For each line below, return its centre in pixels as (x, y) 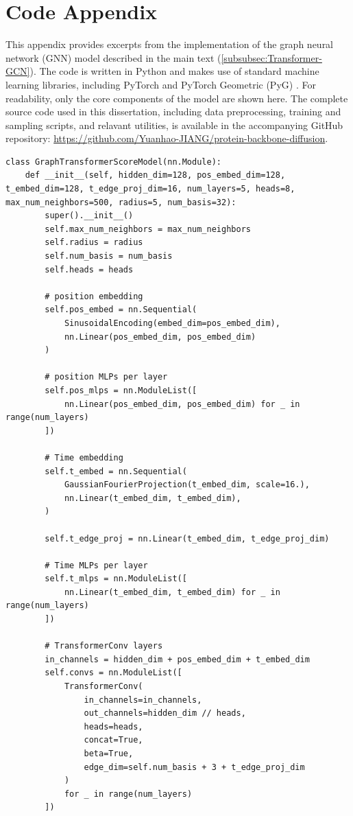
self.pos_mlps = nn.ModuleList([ (121, 390)
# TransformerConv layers (104, 646)
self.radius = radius (94, 243)
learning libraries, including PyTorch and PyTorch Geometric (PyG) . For (161, 84)
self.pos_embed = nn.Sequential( (121, 310)
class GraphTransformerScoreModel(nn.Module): (113, 162)
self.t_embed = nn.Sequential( (116, 471)
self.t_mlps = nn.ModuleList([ (116, 579)
